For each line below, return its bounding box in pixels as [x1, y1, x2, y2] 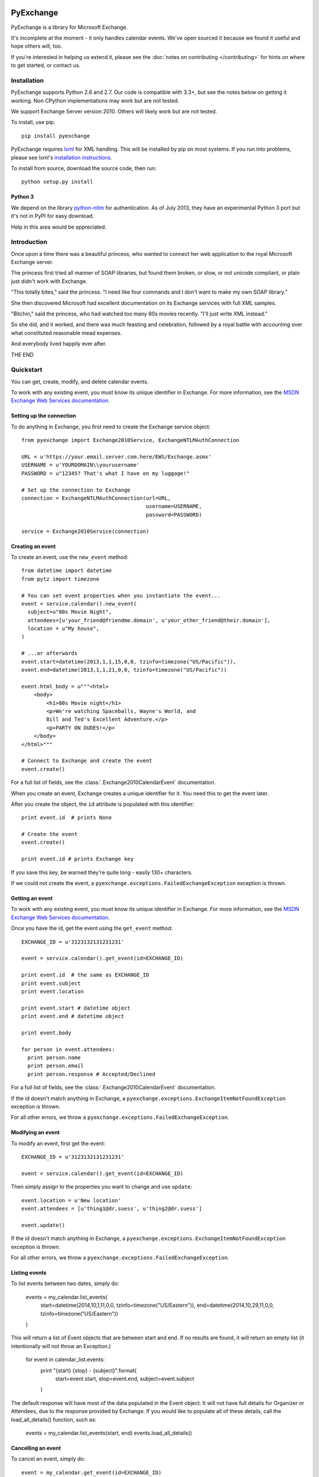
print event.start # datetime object [21, 1004, 131, 1011]
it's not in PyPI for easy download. [11, 213, 95, 220]
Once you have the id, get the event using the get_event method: [11, 925, 173, 932]
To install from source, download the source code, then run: [11, 164, 157, 171]
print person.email [27, 1062, 84, 1069]
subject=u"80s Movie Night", [27, 609, 112, 616]
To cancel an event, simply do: [11, 1455, 86, 1462]
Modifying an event [11, 1129, 60, 1136]
